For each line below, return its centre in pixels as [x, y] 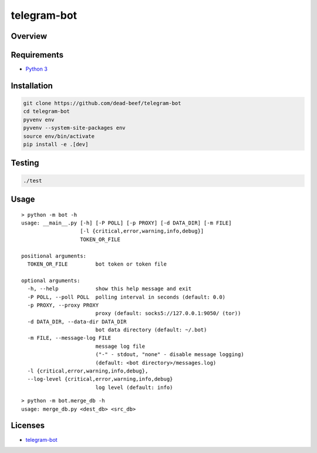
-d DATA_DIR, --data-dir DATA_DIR [77, 321]
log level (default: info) [134, 387]
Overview [29, 36]
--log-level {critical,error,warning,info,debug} [100, 379]
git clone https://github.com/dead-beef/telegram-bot [102, 103]
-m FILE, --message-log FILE [69, 338]
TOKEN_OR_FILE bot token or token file [97, 264]
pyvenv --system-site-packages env [74, 128]
